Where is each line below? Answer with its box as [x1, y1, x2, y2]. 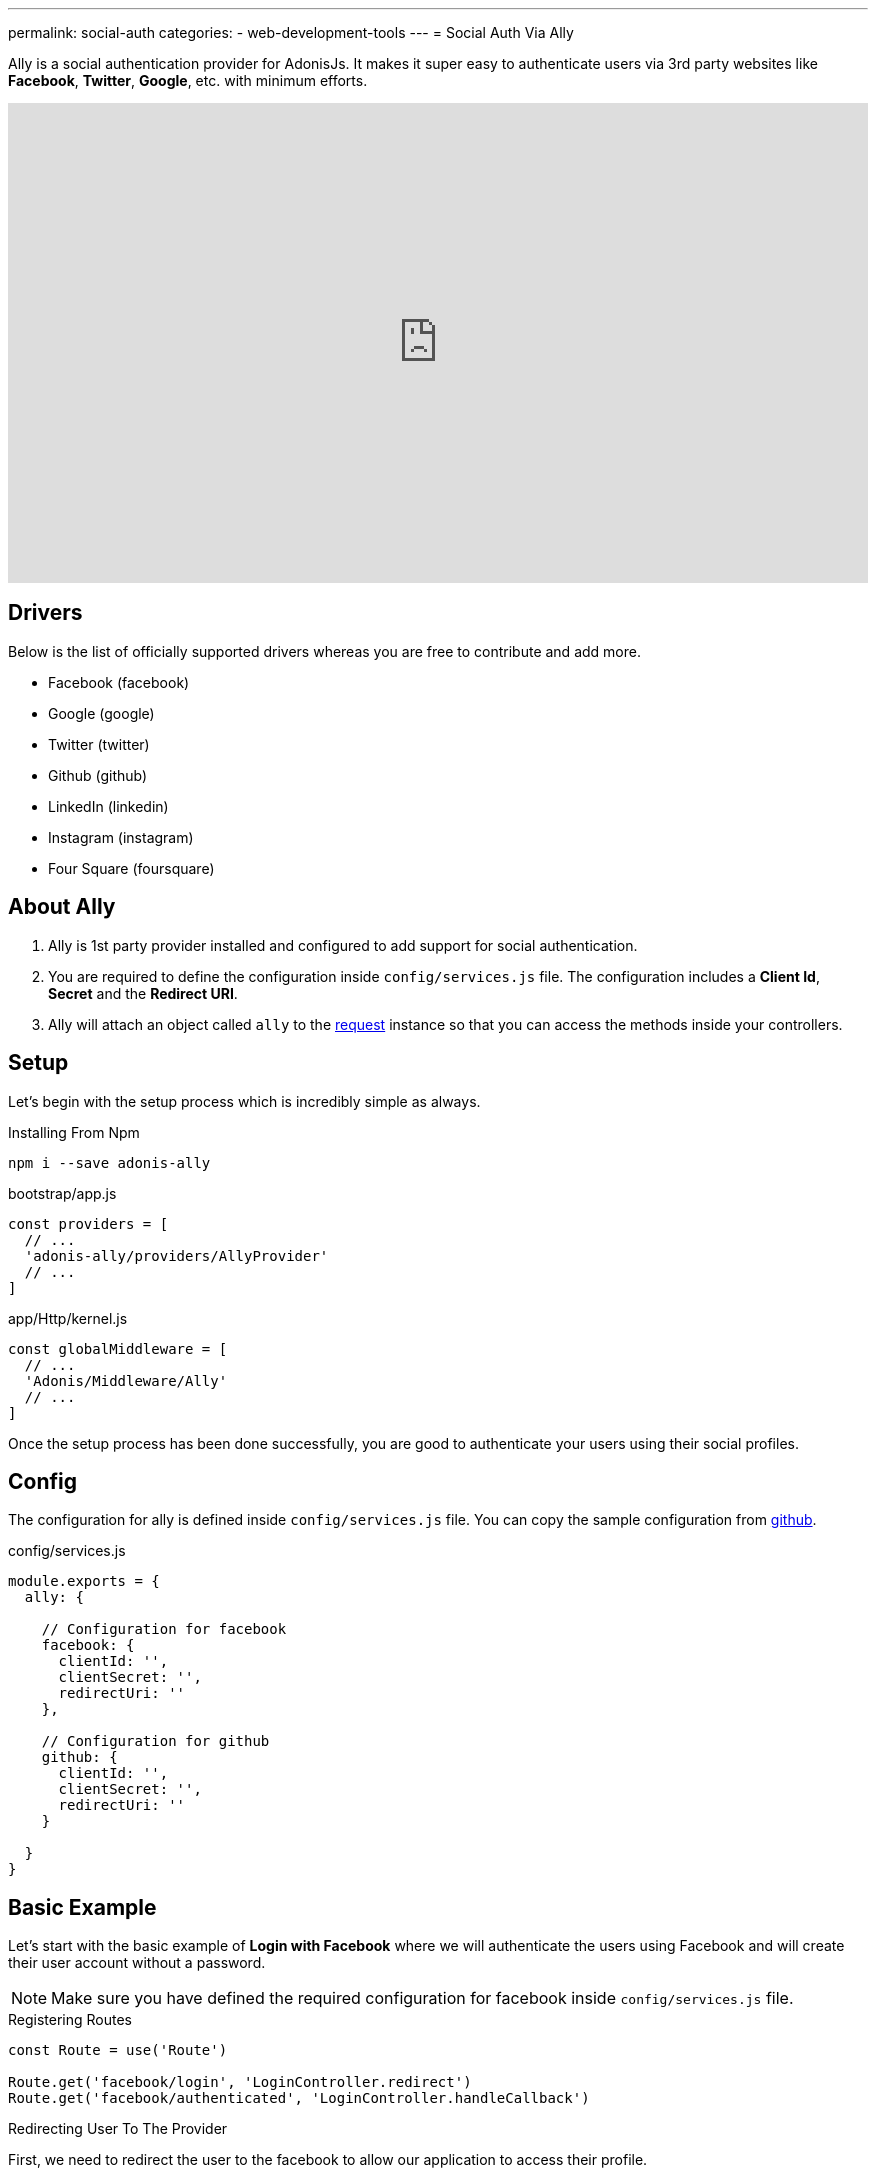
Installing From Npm [8, 1123, 140, 1141]
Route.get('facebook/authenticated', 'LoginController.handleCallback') [8, 2090, 590, 2107]
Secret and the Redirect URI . [48, 984, 238, 1002]
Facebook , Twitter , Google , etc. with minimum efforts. [8, 72, 368, 89]
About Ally [8, 894, 116, 920]
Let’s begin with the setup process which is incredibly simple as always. [8, 1092, 481, 1110]
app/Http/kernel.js [8, 1309, 128, 1327]
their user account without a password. [8, 1954, 266, 1972]
